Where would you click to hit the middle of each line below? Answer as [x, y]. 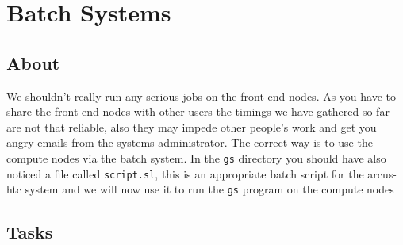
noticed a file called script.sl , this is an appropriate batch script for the [185, 173]
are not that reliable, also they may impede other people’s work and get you [192, 126]
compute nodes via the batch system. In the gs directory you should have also [196, 157]
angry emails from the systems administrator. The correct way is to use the [190, 142]
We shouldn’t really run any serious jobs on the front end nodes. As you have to [201, 96]
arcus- [382, 173]
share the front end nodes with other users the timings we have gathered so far [198, 111]
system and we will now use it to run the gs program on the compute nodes [209, 189]
